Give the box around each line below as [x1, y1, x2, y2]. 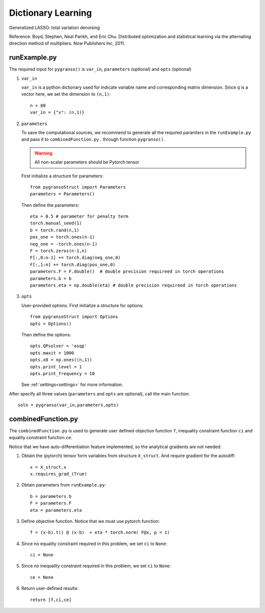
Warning [34, 150, 53, 156]
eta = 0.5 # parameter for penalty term [30, 214, 129, 219]
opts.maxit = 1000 [30, 350, 75, 355]
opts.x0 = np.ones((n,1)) [30, 357, 93, 363]
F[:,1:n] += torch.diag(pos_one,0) [30, 261, 116, 267]
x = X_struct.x [30, 464, 67, 470]
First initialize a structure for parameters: [21, 173, 104, 179]
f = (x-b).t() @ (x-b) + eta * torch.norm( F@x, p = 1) [30, 530, 170, 535]
